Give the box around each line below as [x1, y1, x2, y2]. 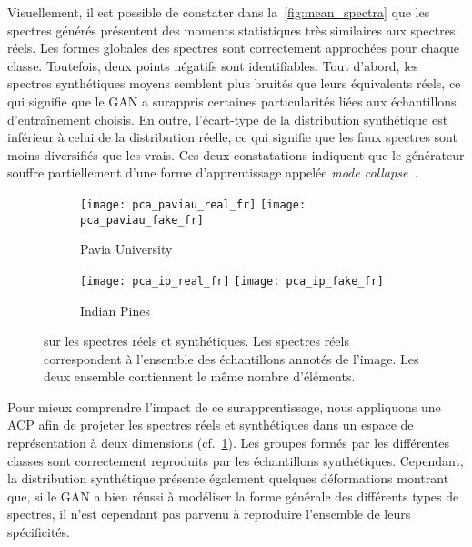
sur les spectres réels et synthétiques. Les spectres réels [44, 331, 349, 350]
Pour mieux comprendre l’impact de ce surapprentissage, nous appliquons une [7, 397, 441, 416]
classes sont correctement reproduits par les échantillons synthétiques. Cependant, [7, 451, 464, 470]
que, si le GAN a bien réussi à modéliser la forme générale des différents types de [7, 486, 459, 505]
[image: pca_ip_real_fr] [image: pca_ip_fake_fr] [80, 274, 384, 288]
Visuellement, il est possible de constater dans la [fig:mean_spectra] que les [7, 3, 430, 21]
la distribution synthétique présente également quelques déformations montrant [7, 469, 449, 488]
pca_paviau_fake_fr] [80, 213, 205, 227]
